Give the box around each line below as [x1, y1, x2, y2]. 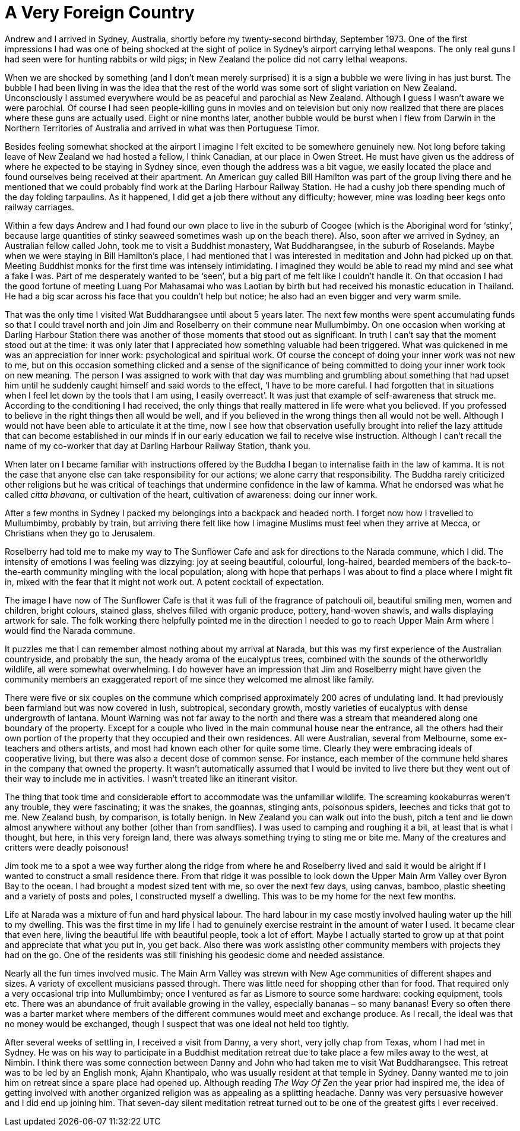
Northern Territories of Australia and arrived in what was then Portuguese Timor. [5, 122, 320, 133]
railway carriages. [5, 201, 75, 212]
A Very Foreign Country [5, 2, 195, 23]
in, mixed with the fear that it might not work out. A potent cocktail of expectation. [5, 576, 324, 587]
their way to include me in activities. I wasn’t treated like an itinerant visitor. [5, 773, 297, 784]
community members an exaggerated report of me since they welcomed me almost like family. [5, 674, 375, 684]
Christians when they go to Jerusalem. [5, 527, 156, 538]
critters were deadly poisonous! [5, 842, 129, 852]
